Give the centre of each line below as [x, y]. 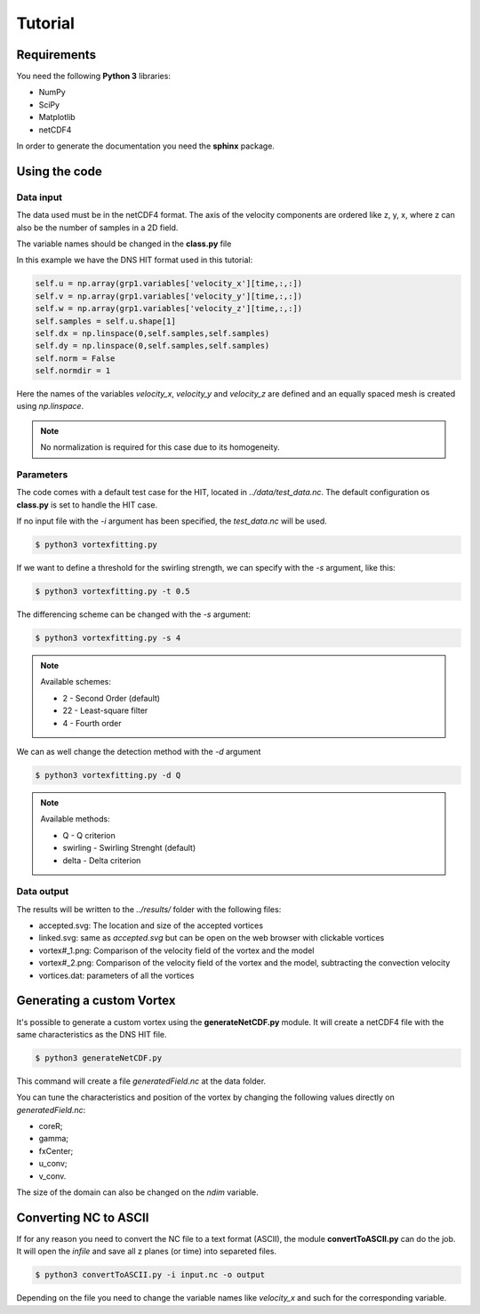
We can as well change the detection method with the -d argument [139, 752]
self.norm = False [75, 358]
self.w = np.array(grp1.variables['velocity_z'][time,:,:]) [169, 308]
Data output [43, 892]
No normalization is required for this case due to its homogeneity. [160, 447]
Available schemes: [76, 682]
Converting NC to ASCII [83, 1218]
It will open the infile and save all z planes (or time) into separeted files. [147, 1251]
